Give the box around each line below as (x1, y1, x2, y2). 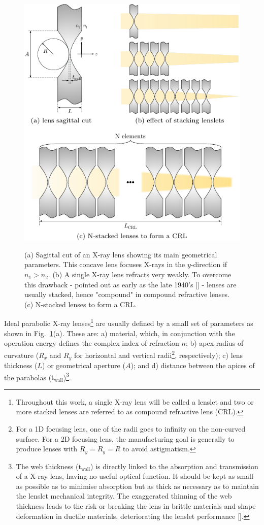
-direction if (190, 259, 227, 270)
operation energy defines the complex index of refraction (4, 338, 179, 348)
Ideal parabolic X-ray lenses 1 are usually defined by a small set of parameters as (4, 316, 253, 329)
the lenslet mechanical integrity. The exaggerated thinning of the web (16, 490, 232, 501)
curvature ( (4, 349, 39, 360)
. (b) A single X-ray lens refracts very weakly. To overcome (48, 269, 232, 280)
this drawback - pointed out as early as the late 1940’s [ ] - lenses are (24, 279, 237, 289)
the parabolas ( (4, 372, 52, 382)
